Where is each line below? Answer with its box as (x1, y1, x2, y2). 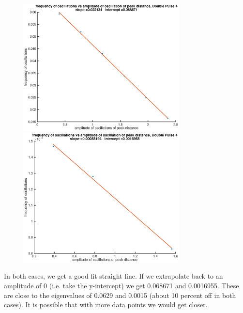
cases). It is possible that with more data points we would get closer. (4, 299, 208, 310)
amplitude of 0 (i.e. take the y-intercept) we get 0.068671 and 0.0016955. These (4, 281, 239, 291)
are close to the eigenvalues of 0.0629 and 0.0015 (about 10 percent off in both (4, 290, 236, 300)
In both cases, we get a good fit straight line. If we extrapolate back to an (4, 271, 223, 281)
